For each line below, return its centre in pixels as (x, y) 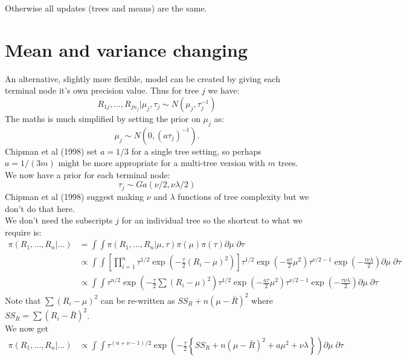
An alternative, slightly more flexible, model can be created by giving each (143, 78)
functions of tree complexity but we (243, 196)
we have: (224, 90)
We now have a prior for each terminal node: (88, 174)
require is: (23, 232)
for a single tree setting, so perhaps (196, 151)
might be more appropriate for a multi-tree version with (162, 163)
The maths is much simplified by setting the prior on (103, 118)
